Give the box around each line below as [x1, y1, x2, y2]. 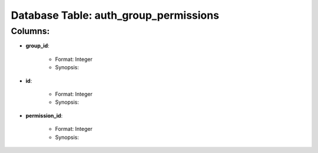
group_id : [25, 42, 49, 49]
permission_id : [25, 112, 63, 119]
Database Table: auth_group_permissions [11, 9, 220, 22]
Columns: [11, 26, 50, 36]
